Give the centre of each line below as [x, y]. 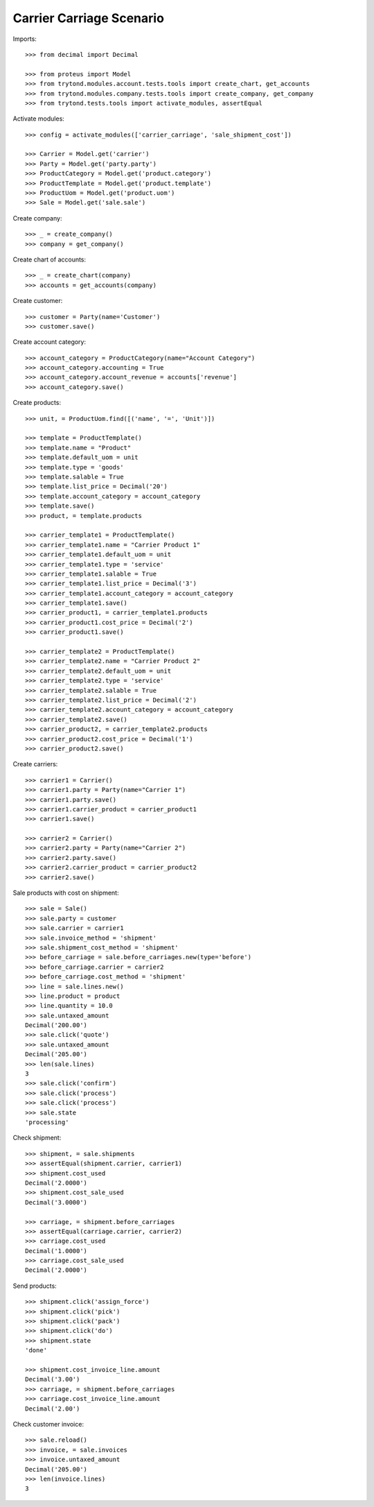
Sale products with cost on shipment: [66, 893]
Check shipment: [37, 1138]
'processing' [47, 1122]
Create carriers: [35, 764]
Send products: [35, 1286]
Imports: [25, 39]
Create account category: [50, 342]
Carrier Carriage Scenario [88, 18]
